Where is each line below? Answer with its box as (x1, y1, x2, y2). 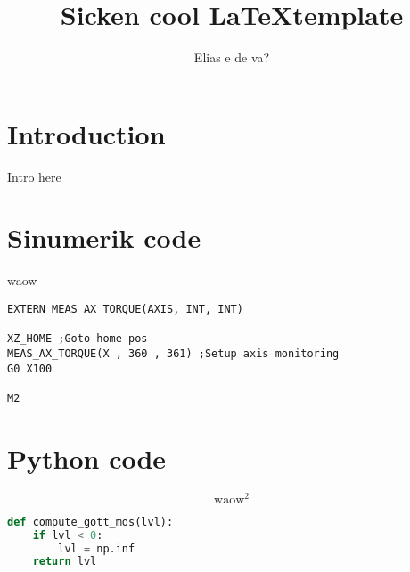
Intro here (7, 167, 61, 185)
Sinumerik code (7, 219, 201, 256)
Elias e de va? (193, 48, 270, 67)
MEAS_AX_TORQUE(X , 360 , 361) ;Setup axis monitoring (7, 347, 340, 360)
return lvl (32, 555, 97, 568)
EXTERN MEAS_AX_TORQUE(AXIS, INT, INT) (7, 302, 243, 315)
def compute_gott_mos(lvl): (7, 515, 174, 528)
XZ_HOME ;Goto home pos (7, 332, 148, 346)
